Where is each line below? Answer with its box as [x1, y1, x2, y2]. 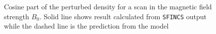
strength [4, 11, 29, 21]
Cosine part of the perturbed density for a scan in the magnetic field [4, 1, 212, 11]
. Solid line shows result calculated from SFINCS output [39, 11, 207, 21]
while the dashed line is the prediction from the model [4, 21, 169, 31]
